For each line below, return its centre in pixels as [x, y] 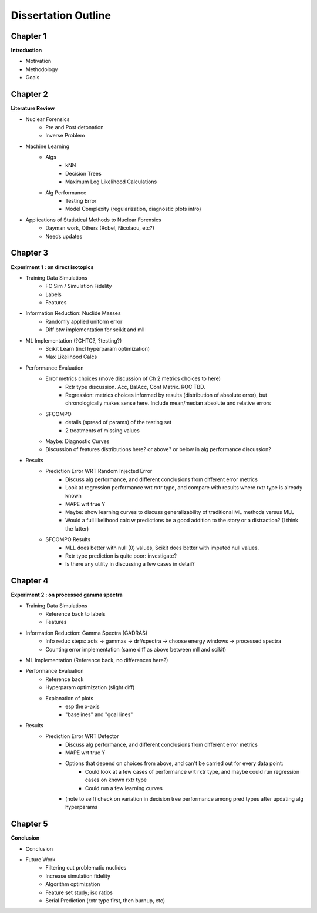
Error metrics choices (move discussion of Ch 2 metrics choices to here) [133, 378]
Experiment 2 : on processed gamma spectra [67, 595]
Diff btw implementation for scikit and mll [95, 330]
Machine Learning [48, 146]
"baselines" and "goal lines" [99, 714]
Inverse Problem [65, 136]
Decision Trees [84, 173]
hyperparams [82, 807]
